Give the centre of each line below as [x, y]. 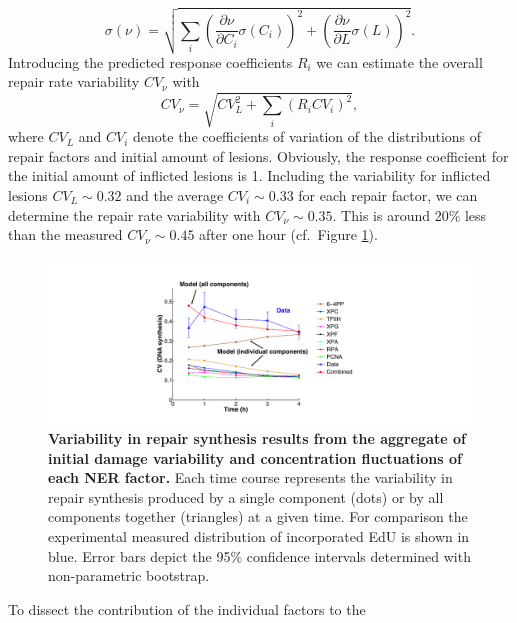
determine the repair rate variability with [134, 214]
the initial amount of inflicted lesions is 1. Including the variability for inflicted [249, 175]
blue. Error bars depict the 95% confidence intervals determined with [259, 555]
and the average [175, 195]
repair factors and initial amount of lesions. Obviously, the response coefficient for [258, 155]
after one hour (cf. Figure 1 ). [288, 234]
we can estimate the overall [399, 61]
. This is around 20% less [409, 214]
